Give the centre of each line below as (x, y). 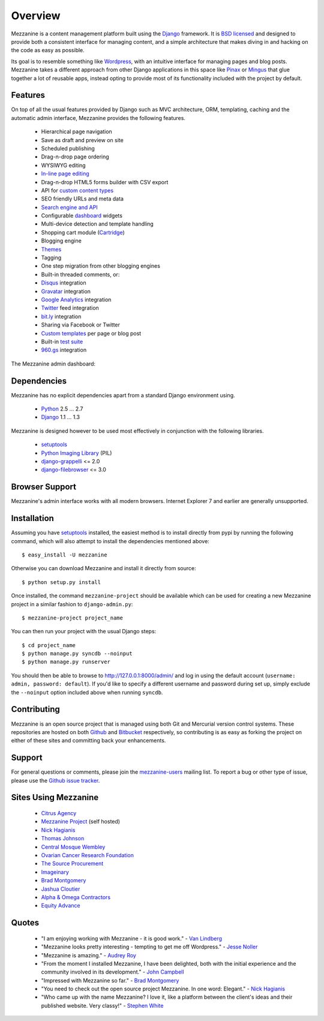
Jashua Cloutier (61, 889)
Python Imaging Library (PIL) (76, 453)
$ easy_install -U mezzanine (64, 555)
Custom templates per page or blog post (91, 333)
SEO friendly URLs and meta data (82, 199)
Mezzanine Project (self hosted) (80, 822)
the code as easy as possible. (48, 50)
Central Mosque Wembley (73, 847)
